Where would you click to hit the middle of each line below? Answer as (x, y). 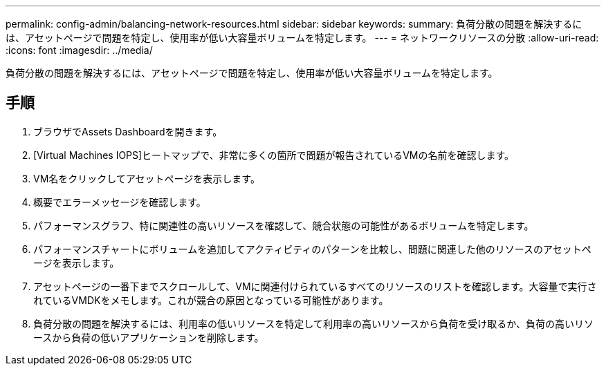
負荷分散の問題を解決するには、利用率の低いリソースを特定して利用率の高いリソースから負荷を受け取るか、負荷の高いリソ (313, 323)
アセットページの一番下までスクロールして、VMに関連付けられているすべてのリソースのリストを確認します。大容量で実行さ (315, 286)
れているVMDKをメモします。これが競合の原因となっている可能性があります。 (211, 300)
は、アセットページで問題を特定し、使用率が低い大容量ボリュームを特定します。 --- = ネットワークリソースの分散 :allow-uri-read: (302, 38)
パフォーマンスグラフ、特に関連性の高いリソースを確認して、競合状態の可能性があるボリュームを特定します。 (284, 225)
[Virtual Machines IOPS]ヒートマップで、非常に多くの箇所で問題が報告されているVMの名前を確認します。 (274, 155)
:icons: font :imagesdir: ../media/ (79, 50)
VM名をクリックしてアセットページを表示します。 (147, 178)
